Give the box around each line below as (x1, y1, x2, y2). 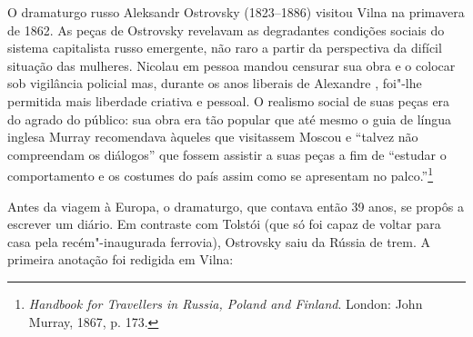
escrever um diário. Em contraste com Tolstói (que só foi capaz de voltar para (7, 214, 441, 233)
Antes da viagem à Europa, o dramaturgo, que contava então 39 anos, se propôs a (7, 196, 464, 215)
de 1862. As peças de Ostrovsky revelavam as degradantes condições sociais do (7, 20, 445, 39)
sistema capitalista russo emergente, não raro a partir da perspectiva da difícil (7, 38, 442, 57)
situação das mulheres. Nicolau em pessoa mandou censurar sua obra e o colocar (7, 55, 456, 74)
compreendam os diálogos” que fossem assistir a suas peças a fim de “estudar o (7, 144, 447, 164)
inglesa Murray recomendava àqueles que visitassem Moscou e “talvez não (7, 127, 418, 146)
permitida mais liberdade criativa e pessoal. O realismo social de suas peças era (7, 91, 450, 110)
